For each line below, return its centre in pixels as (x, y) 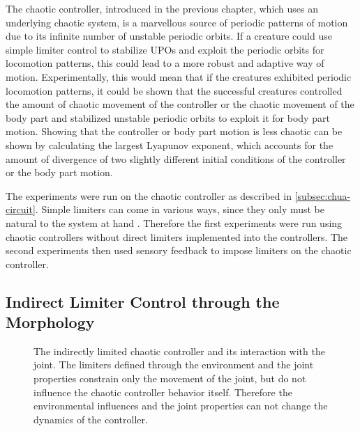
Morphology (50, 322)
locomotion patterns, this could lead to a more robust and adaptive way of (165, 63)
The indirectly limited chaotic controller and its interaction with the (179, 351)
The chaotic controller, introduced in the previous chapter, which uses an (162, 8)
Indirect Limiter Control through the (143, 301)
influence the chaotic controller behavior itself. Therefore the (163, 392)
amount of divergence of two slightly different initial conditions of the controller (176, 158)
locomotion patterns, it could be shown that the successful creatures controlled (174, 90)
